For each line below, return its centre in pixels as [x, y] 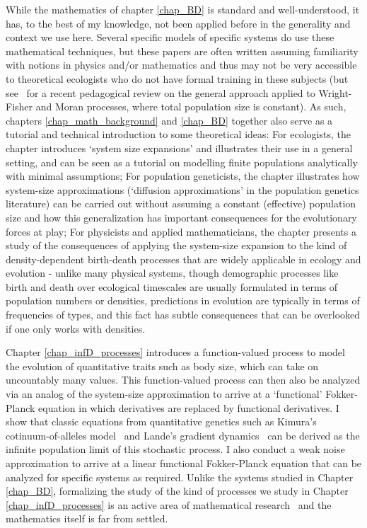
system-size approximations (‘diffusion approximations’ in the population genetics [182, 189]
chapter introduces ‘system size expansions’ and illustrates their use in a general [179, 148]
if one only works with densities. [76, 328]
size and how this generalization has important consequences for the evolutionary [181, 217]
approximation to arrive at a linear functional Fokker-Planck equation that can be [184, 463]
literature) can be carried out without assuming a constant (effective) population [181, 203]
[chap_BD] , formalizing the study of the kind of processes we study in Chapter [177, 491]
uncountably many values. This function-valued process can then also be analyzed [183, 380]
